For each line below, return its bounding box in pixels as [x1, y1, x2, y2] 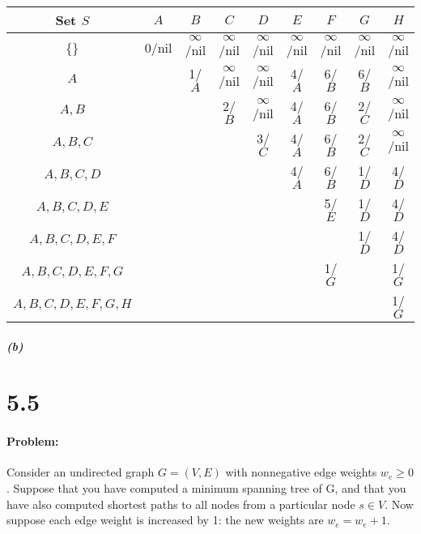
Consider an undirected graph [6, 464, 155, 481]
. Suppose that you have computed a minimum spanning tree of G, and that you [6, 479, 406, 496]
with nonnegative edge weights [225, 464, 377, 481]
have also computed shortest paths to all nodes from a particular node [6, 495, 355, 512]
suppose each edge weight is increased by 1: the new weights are [6, 511, 324, 528]
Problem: [6, 433, 59, 450]
